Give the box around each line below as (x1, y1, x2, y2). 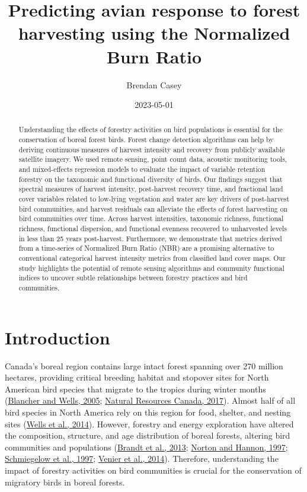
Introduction (5, 325, 110, 349)
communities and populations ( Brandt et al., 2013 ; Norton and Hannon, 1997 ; (5, 440, 288, 453)
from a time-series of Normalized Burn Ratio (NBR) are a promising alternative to (18, 243, 274, 253)
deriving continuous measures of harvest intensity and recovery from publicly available (18, 144, 285, 154)
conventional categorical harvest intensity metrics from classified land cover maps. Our (18, 253, 286, 263)
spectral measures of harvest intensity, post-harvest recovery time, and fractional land (18, 184, 283, 194)
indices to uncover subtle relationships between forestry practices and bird (18, 273, 248, 283)
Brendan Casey (126, 78, 182, 91)
